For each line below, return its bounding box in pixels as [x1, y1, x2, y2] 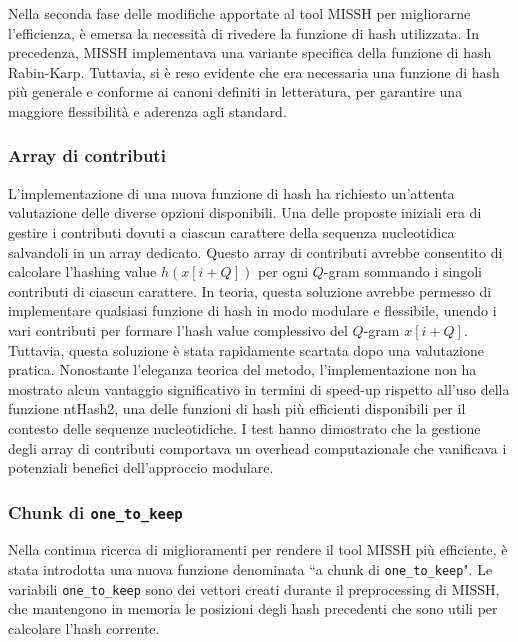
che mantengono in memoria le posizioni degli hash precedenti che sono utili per [8, 598, 498, 619]
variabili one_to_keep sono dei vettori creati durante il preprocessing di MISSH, [8, 578, 500, 599]
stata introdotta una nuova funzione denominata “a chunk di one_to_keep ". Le [8, 559, 493, 580]
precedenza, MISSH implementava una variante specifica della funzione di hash [8, 42, 492, 63]
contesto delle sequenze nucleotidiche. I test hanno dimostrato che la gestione [8, 417, 481, 438]
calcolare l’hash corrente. [8, 617, 160, 638]
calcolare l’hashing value [8, 261, 157, 282]
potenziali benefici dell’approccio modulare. [8, 457, 274, 478]
